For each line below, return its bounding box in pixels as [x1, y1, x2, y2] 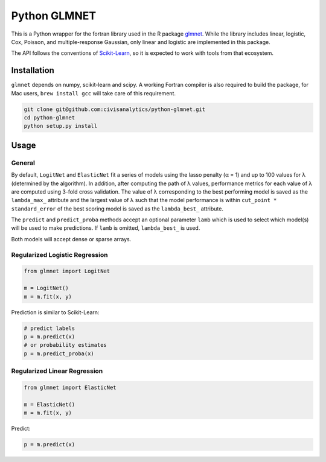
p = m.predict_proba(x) [24, 350, 95, 357]
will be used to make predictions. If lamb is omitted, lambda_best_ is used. [11, 224, 200, 232]
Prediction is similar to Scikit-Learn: [11, 308, 100, 316]
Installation [11, 65, 54, 75]
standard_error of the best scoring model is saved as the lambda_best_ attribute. [11, 205, 223, 212]
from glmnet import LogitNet [24, 268, 110, 274]
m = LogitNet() [24, 285, 69, 292]
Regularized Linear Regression [11, 367, 103, 375]
